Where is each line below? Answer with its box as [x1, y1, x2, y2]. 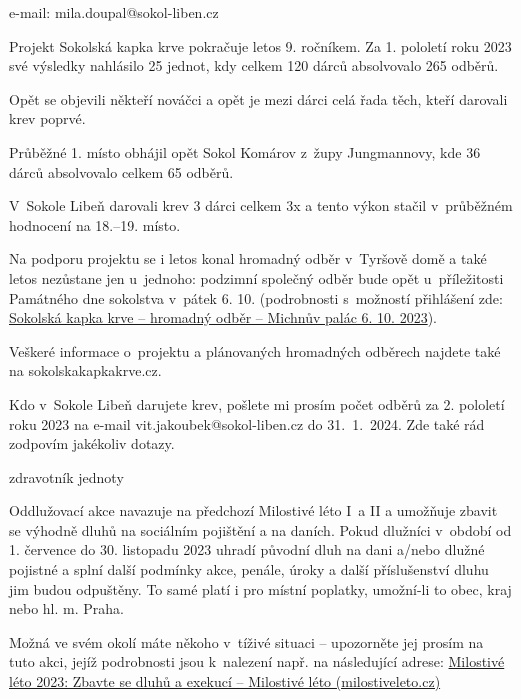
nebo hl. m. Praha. [9, 598, 124, 619]
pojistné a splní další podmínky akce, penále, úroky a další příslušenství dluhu [9, 559, 489, 580]
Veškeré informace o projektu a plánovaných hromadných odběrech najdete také [9, 340, 501, 361]
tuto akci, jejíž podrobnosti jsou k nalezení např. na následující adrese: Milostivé [9, 651, 505, 672]
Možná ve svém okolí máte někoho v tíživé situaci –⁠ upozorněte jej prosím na [9, 631, 484, 652]
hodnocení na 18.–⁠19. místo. [9, 214, 181, 235]
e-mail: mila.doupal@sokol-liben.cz [9, 2, 219, 22]
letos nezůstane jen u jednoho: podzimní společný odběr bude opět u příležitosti [9, 267, 504, 288]
